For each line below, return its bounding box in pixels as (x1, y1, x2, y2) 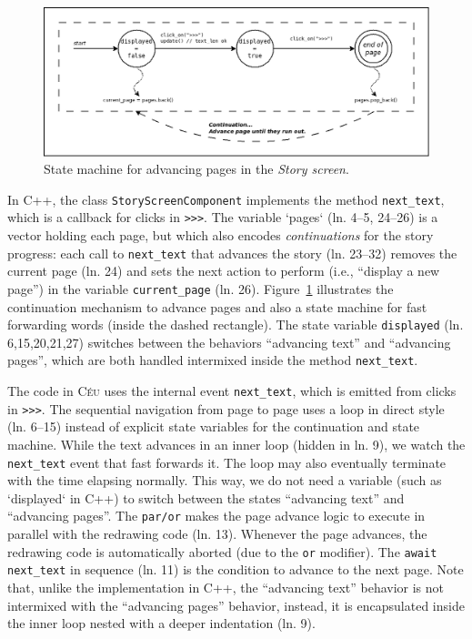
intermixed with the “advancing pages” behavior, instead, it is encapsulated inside (7, 595, 465, 614)
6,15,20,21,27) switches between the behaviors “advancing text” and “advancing (7, 332, 451, 351)
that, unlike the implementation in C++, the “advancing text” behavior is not (7, 577, 445, 596)
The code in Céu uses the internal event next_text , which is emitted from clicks (7, 381, 457, 401)
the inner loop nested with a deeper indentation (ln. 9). (7, 614, 316, 633)
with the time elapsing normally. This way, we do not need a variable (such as (7, 471, 442, 490)
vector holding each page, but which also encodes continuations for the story (7, 226, 434, 245)
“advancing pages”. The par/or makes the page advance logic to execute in (7, 506, 426, 525)
